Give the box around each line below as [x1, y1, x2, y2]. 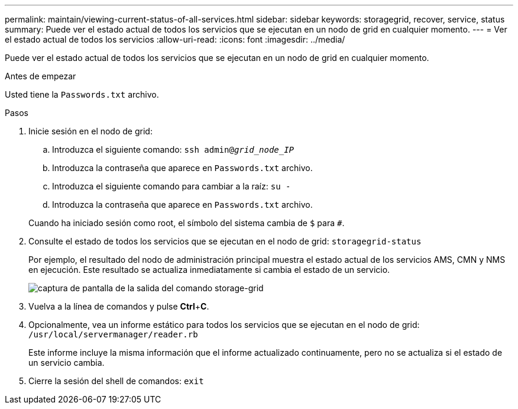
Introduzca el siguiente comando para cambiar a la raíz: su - [52, 181, 291, 191]
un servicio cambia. [28, 358, 105, 368]
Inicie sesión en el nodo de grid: [28, 126, 153, 136]
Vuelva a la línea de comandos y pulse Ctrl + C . [28, 301, 209, 311]
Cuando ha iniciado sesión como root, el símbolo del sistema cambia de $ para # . [28, 218, 345, 228]
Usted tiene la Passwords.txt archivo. [5, 89, 159, 99]
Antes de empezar [5, 71, 76, 81]
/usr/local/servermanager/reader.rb [28, 330, 198, 339]
